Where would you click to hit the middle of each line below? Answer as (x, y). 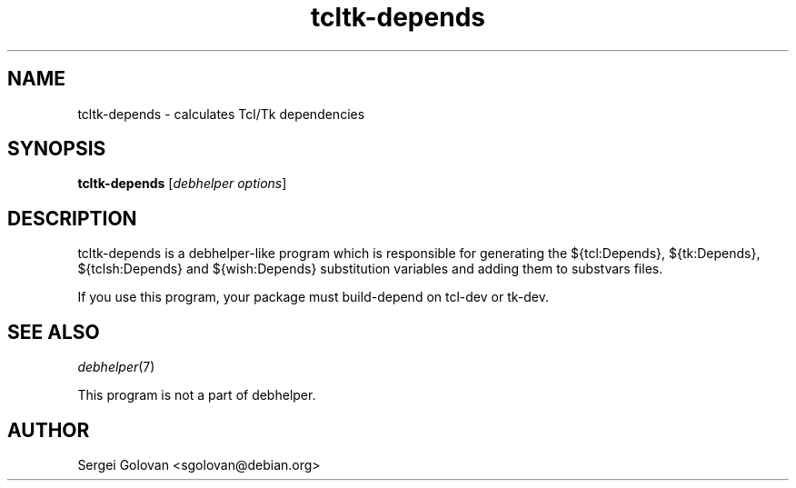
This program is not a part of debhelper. (197, 395)
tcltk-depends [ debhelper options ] (182, 184)
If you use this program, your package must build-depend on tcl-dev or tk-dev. (313, 297)
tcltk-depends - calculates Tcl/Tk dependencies (221, 114)
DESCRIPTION (72, 218)
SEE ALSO (54, 332)
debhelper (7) (116, 367)
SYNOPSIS (57, 149)
